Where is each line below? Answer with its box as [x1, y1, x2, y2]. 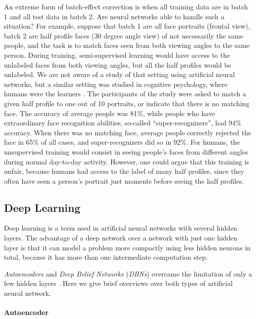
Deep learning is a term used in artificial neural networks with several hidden [4, 223, 237, 233]
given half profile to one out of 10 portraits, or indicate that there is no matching [4, 98, 250, 108]
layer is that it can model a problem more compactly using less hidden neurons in [4, 242, 251, 252]
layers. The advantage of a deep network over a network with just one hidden [4, 233, 238, 243]
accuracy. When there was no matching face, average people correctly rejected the [4, 127, 252, 137]
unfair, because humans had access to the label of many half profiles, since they [4, 166, 245, 176]
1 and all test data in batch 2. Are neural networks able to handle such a [4, 11, 224, 21]
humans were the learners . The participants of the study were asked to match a [4, 88, 246, 99]
